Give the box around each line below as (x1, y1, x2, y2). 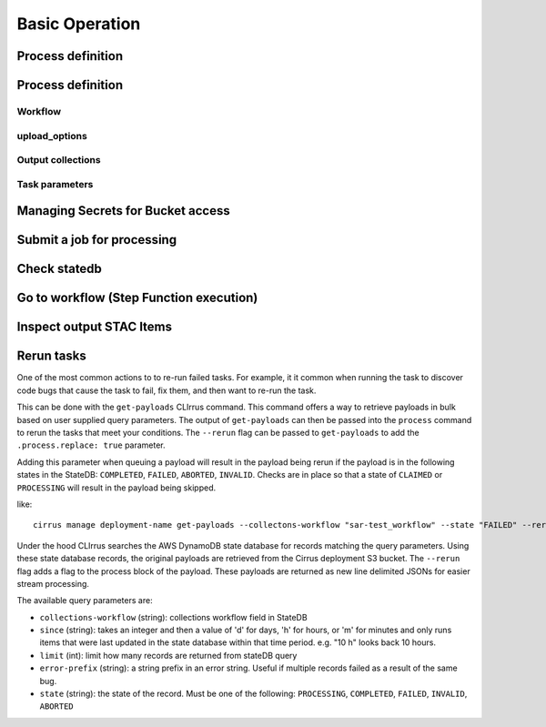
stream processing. (16, 578, 90, 589)
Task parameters (16, 177, 94, 190)
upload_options (16, 129, 88, 142)
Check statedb (16, 261, 102, 277)
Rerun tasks (16, 348, 86, 364)
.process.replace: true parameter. (16, 439, 166, 450)
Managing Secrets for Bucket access (16, 203, 231, 218)
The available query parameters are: (16, 595, 154, 606)
